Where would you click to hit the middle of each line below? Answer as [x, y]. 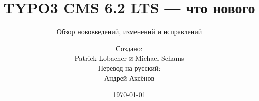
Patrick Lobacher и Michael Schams [129, 58]
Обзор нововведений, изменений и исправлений [129, 32]
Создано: [129, 48]
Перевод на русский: [129, 67]
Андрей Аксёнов [129, 77]
